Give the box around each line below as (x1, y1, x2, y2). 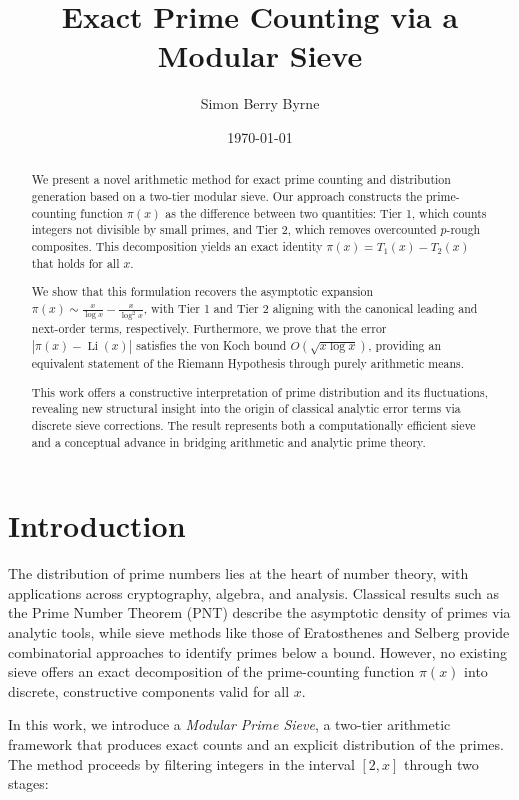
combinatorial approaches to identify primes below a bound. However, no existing (8, 641, 507, 662)
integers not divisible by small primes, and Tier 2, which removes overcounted (31, 221, 437, 238)
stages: (8, 773, 49, 794)
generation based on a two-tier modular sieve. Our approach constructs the (31, 187, 422, 204)
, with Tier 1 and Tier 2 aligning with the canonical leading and (143, 299, 478, 316)
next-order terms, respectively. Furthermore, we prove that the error (31, 320, 387, 337)
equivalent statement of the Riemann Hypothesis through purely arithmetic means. (31, 355, 465, 372)
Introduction (8, 505, 186, 546)
